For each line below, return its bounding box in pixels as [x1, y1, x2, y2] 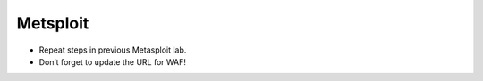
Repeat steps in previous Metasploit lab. [38, 45, 187, 55]
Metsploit [16, 13, 89, 33]
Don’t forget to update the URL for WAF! [38, 56, 187, 67]
